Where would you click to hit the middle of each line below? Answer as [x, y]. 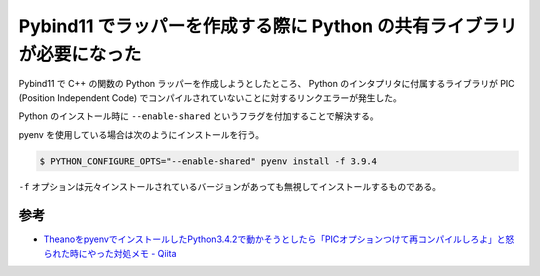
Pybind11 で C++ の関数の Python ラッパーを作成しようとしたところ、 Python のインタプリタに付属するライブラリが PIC [266, 84]
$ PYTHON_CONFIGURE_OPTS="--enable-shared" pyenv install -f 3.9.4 [208, 161]
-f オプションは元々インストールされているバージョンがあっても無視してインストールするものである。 [230, 187]
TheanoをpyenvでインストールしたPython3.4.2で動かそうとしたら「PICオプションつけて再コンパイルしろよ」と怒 [279, 239]
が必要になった [80, 54]
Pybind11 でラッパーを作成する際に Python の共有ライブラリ [268, 26]
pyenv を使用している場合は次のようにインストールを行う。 [141, 134]
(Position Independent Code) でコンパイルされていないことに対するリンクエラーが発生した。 [210, 97]
